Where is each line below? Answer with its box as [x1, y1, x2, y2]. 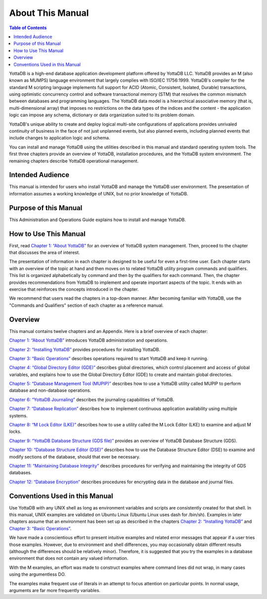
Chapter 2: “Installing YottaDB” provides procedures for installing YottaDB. [9, 346, 161, 352]
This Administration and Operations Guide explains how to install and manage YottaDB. [9, 217, 186, 223]
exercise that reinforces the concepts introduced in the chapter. [9, 286, 139, 292]
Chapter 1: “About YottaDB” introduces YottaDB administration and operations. [9, 337, 168, 343]
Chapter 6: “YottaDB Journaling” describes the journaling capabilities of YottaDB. [9, 396, 175, 403]
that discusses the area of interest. [9, 250, 80, 256]
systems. [9, 413, 28, 418]
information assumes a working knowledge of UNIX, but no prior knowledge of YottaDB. [9, 190, 188, 196]
